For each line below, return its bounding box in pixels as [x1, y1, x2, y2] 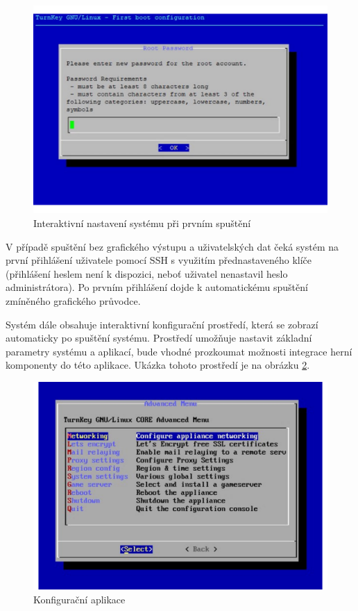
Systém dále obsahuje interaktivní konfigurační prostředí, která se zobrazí [6, 317, 318, 331]
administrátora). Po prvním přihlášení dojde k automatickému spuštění [6, 280, 308, 294]
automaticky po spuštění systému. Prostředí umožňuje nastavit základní [6, 330, 312, 345]
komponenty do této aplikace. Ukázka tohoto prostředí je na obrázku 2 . [6, 358, 310, 372]
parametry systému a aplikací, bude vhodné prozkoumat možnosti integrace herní [6, 344, 352, 358]
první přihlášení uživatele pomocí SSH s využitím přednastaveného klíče [6, 253, 312, 267]
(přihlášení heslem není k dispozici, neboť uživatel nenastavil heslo [6, 266, 288, 281]
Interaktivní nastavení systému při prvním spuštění [33, 215, 251, 230]
